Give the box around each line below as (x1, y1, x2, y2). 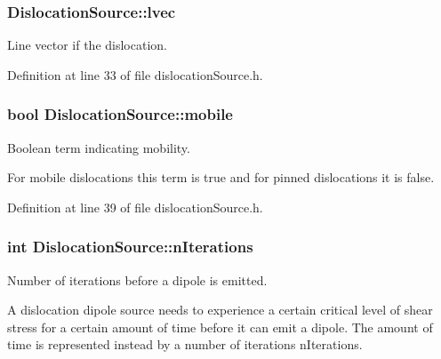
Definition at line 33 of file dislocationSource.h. (7, 65, 263, 84)
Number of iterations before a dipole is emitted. (7, 270, 268, 289)
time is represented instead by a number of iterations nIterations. (7, 335, 363, 354)
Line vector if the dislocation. (7, 36, 167, 54)
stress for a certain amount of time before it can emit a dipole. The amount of (7, 317, 433, 336)
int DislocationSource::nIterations (7, 235, 253, 258)
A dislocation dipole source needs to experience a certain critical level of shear (7, 300, 433, 319)
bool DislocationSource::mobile (7, 103, 233, 125)
